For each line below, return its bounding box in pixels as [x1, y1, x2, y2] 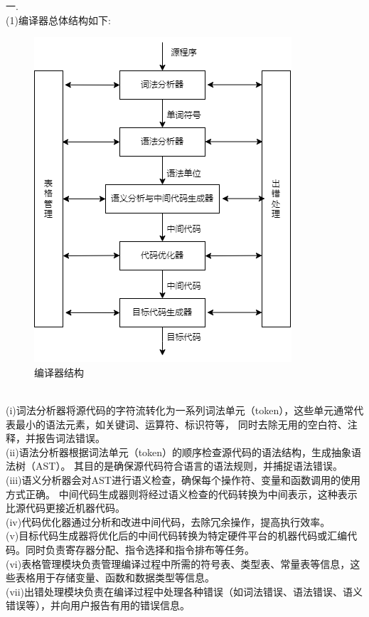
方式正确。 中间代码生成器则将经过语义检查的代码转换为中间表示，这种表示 [6, 486, 358, 501]
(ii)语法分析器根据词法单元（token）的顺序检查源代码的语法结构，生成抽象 [6, 444, 352, 459]
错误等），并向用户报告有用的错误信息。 [6, 598, 190, 613]
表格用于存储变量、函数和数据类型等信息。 [15, 570, 215, 585]
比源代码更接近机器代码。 [6, 500, 125, 515]
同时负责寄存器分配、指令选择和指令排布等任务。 [25, 542, 255, 557]
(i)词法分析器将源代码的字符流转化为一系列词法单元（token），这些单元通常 [6, 402, 354, 417]
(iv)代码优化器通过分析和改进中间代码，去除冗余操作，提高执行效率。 [6, 514, 331, 529]
